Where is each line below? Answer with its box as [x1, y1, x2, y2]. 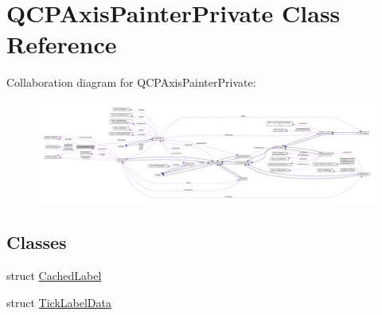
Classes [6, 230, 67, 255]
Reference [6, 28, 117, 60]
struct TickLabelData [6, 294, 111, 310]
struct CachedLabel [6, 267, 102, 284]
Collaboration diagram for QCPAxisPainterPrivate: [6, 74, 256, 91]
